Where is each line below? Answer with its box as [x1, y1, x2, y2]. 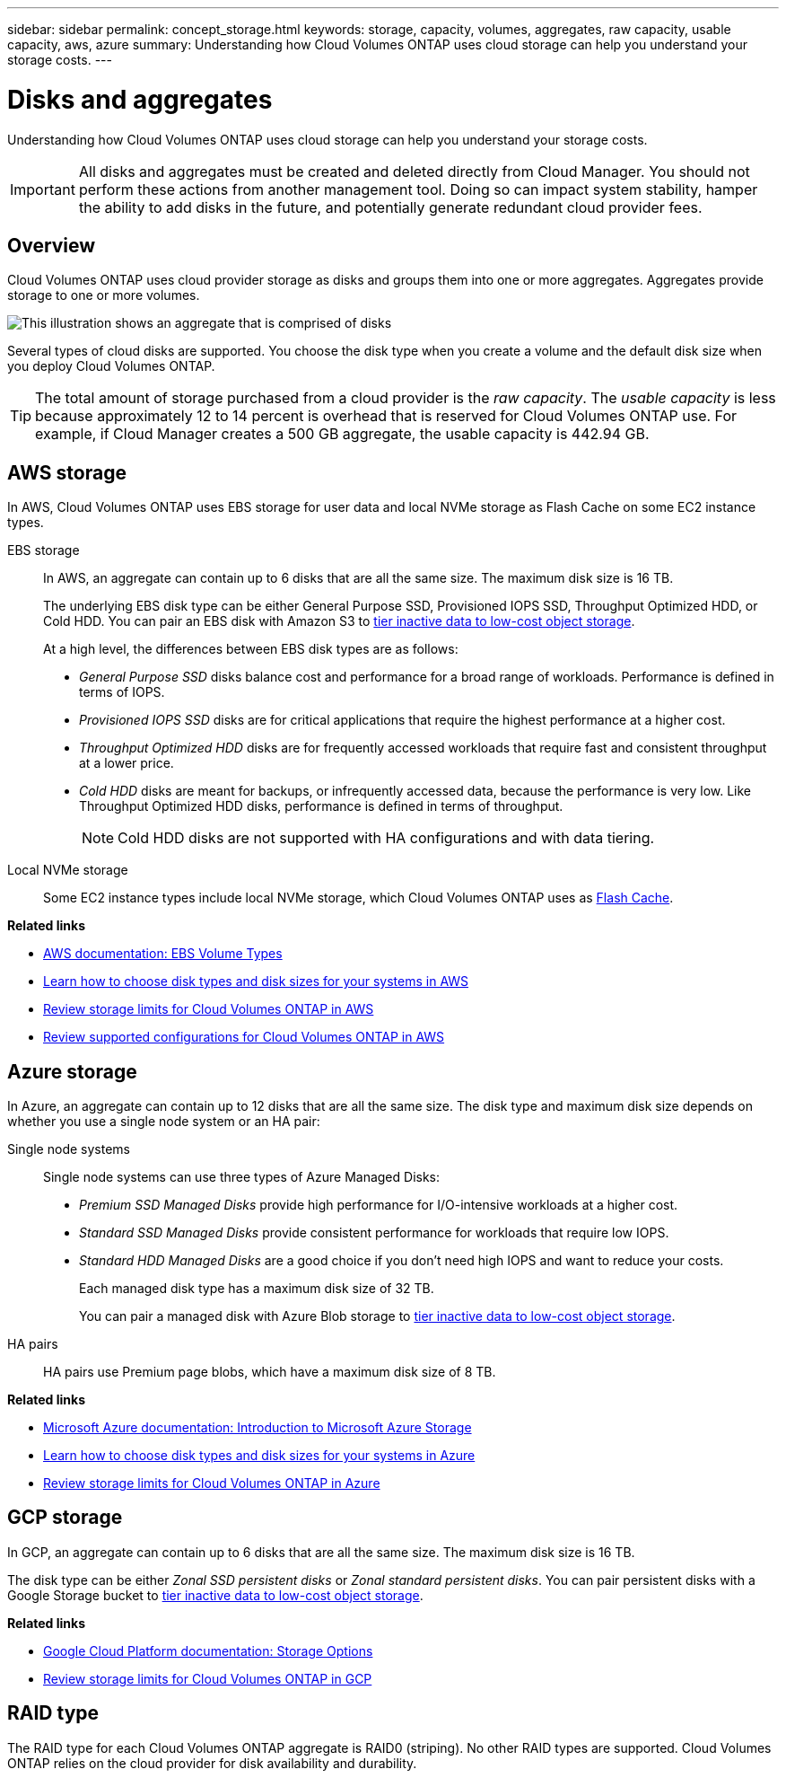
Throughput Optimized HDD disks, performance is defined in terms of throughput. [79, 798, 563, 814]
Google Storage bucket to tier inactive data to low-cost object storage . [7, 1587, 424, 1603]
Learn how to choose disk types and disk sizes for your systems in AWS [43, 973, 469, 990]
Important [10, 180, 75, 198]
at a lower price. [79, 755, 174, 771]
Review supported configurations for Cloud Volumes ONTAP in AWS [43, 1029, 445, 1045]
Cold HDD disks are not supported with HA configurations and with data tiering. [118, 829, 655, 848]
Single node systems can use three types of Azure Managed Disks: [43, 1169, 441, 1185]
